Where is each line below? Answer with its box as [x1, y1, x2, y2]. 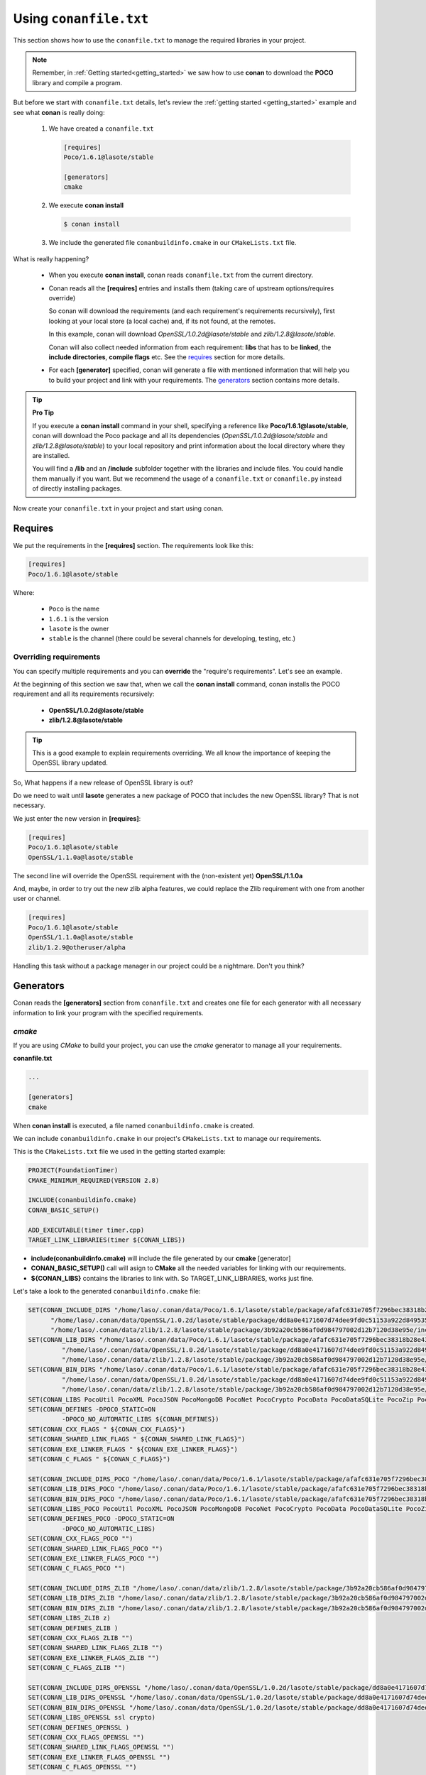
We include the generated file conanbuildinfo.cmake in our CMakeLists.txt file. [48, 239, 297, 247]
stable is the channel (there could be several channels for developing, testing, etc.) [48, 634, 296, 643]
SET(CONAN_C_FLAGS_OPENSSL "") [28, 1763, 138, 1771]
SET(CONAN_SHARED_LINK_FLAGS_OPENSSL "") [28, 1743, 175, 1752]
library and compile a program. [32, 78, 123, 87]
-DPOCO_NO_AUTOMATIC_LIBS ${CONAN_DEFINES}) [61, 1415, 219, 1424]
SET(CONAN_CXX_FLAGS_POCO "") [28, 1534, 133, 1543]
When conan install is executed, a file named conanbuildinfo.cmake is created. [13, 1121, 255, 1130]
